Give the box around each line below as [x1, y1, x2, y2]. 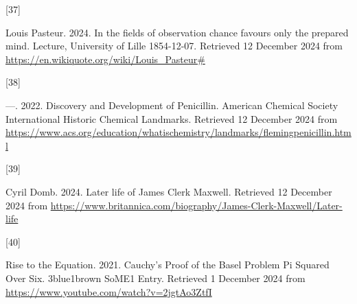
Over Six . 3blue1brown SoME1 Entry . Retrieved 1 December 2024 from [5, 270, 306, 285]
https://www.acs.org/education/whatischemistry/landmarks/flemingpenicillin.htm [5, 125, 352, 139]
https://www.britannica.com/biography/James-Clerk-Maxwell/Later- [50, 198, 343, 212]
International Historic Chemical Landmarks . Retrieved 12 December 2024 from [5, 111, 338, 126]
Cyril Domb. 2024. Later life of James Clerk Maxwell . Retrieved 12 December [5, 184, 332, 198]
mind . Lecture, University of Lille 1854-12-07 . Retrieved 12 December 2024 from [5, 38, 343, 53]
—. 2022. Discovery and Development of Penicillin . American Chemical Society [5, 97, 338, 112]
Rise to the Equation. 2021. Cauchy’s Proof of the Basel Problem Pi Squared [5, 257, 330, 272]
